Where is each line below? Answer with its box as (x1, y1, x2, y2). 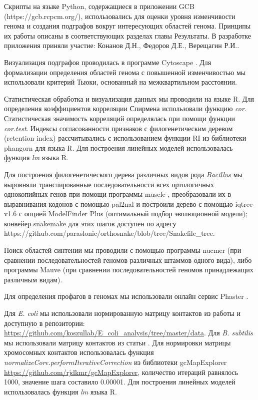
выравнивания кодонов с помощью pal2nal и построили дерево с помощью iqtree (4, 198, 253, 209)
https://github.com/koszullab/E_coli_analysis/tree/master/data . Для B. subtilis (4, 327, 253, 338)
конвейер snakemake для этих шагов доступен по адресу (4, 218, 176, 228)
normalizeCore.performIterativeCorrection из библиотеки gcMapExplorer (4, 357, 227, 367)
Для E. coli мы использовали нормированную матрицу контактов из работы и (4, 308, 240, 318)
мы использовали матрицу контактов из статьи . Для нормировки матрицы (4, 337, 231, 347)
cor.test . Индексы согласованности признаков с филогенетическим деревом (4, 123, 233, 133)
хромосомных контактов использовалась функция (4, 347, 154, 357)
